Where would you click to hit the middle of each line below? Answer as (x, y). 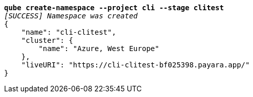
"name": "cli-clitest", (69, 32)
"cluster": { (47, 40)
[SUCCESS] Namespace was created (71, 16)
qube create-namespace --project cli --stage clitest (114, 8)
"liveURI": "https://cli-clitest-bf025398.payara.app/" (135, 65)
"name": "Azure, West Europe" (99, 48)
